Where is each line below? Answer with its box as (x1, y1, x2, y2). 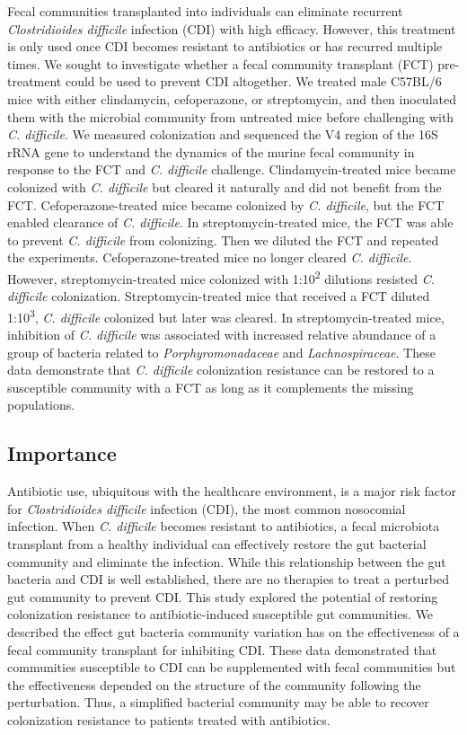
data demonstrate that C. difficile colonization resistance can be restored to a (7, 360, 435, 379)
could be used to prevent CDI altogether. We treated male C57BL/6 (65, 72, 442, 91)
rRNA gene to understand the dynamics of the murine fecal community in (7, 142, 415, 161)
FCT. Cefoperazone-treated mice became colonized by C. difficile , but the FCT (7, 195, 445, 214)
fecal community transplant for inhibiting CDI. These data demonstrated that (7, 640, 437, 659)
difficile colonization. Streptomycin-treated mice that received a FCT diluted (7, 287, 430, 306)
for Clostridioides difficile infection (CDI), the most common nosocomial (7, 499, 406, 518)
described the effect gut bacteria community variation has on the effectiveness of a (7, 622, 460, 641)
